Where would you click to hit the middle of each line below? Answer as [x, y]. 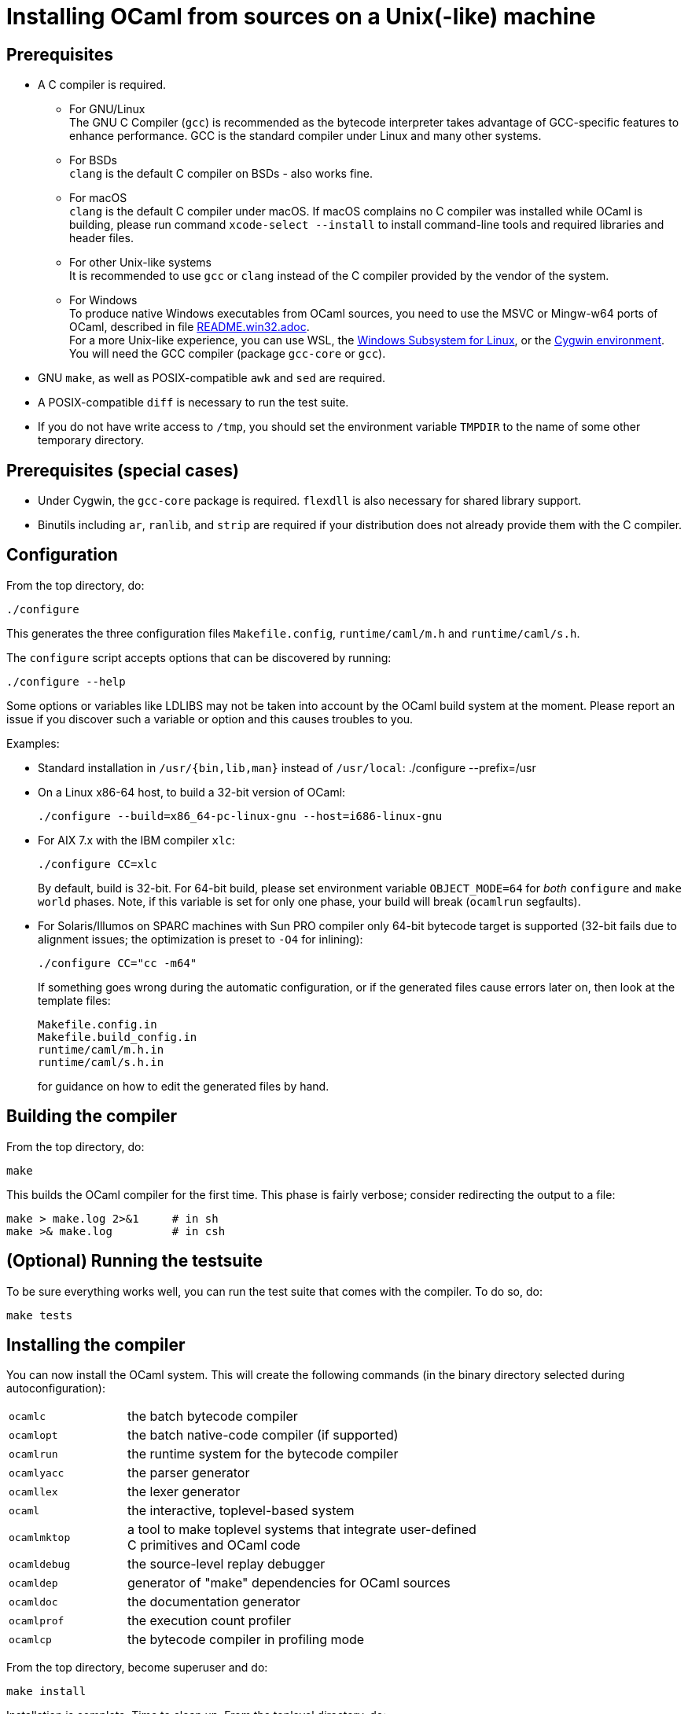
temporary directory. [91, 440]
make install [46, 1692]
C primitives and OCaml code [214, 1545]
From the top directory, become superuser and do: [137, 1668]
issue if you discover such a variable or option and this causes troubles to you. [210, 719]
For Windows [103, 300]
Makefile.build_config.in [118, 1037]
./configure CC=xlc [97, 864]
